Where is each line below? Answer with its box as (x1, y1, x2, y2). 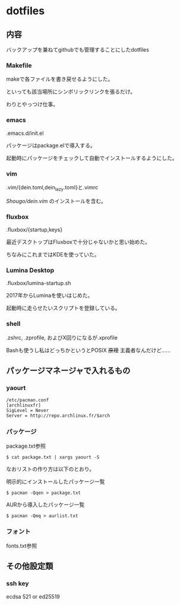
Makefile (6, 61, 32, 69)
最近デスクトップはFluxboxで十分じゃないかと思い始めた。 (6, 238, 150, 245)
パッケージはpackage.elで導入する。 (6, 141, 96, 149)
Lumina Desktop (6, 266, 55, 274)
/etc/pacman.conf (6, 397, 49, 403)
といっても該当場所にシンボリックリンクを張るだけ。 (6, 88, 135, 96)
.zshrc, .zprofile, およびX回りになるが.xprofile (6, 334, 118, 341)
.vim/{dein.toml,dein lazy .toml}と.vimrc (6, 183, 99, 192)
